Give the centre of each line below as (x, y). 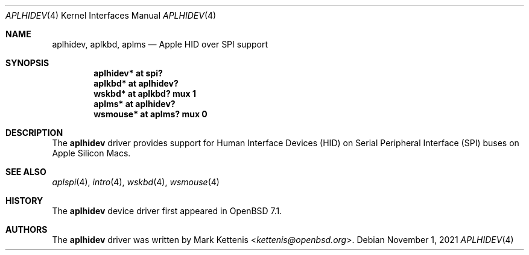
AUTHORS (27, 229)
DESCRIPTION (34, 133)
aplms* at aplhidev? (135, 104)
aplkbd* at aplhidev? (136, 83)
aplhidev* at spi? (128, 73)
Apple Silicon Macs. (91, 153)
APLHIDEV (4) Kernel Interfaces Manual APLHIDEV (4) (111, 15)
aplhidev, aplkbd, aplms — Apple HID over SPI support (160, 44)
